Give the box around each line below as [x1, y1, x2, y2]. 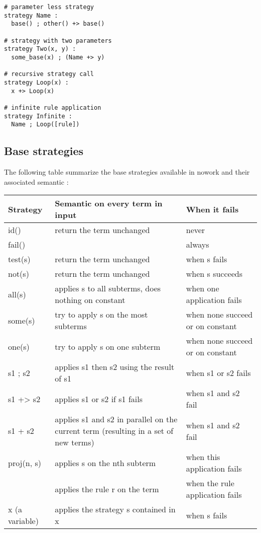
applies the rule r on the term [55, 483, 159, 495]
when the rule [186, 477, 234, 489]
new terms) [55, 436, 94, 448]
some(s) [8, 314, 35, 326]
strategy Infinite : [4, 112, 73, 120]
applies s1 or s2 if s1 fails [55, 393, 143, 405]
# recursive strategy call [4, 70, 94, 78]
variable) [8, 515, 39, 527]
